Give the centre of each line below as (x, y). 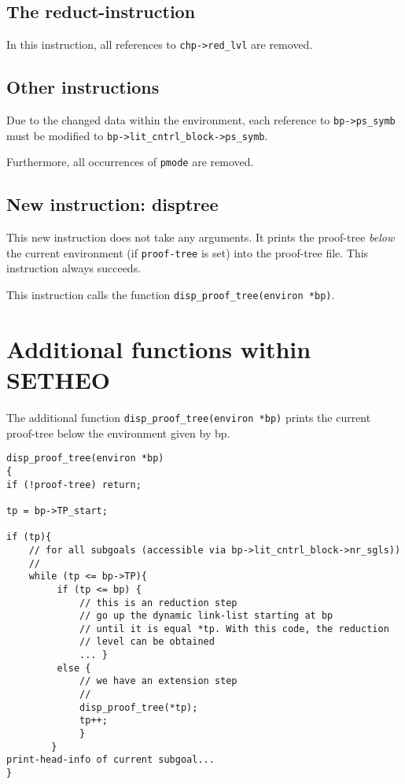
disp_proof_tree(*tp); (139, 707)
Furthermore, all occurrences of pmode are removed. (130, 162)
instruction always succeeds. (74, 268)
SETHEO (59, 380)
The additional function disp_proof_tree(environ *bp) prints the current (189, 418)
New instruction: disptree (112, 204)
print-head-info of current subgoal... (110, 760)
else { (74, 668)
